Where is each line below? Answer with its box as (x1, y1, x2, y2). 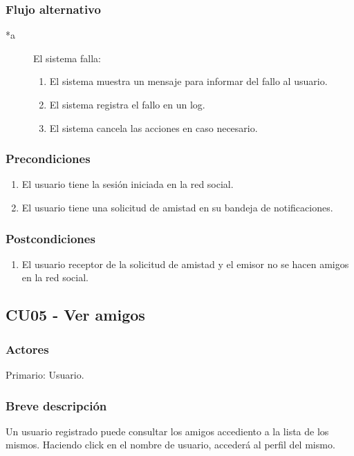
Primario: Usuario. (6, 368, 84, 381)
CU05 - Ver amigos (6, 304, 145, 325)
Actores (6, 340, 49, 357)
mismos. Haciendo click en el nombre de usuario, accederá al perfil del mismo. (6, 437, 335, 452)
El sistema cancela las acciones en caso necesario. (49, 120, 258, 135)
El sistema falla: (33, 50, 101, 65)
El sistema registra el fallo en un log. (49, 97, 205, 111)
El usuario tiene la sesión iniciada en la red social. (21, 177, 234, 191)
